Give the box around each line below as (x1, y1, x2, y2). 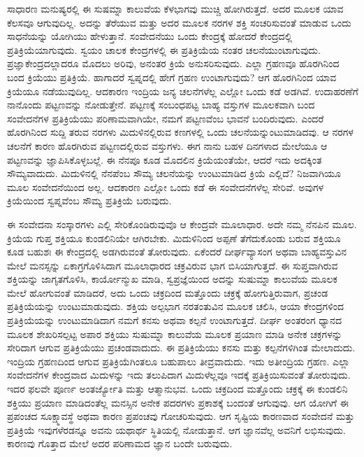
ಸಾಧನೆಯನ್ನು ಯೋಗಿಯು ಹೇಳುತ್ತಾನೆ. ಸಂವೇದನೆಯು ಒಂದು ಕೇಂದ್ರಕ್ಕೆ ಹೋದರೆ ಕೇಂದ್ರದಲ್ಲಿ (7, 29, 293, 43)
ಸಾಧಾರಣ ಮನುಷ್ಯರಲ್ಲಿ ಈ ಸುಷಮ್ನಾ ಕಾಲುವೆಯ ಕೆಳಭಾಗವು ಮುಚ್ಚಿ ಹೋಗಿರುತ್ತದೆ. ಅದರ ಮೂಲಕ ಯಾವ (7, 1, 344, 15)
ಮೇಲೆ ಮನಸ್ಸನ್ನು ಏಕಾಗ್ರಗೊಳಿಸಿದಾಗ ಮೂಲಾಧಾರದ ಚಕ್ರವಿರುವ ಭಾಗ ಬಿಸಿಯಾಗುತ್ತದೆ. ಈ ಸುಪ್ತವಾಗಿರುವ (7, 258, 338, 272)
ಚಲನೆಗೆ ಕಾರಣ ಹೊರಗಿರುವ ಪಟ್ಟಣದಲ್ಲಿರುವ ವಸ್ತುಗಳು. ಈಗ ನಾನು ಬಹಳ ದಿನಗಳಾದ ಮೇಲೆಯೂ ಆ (7, 138, 328, 153)
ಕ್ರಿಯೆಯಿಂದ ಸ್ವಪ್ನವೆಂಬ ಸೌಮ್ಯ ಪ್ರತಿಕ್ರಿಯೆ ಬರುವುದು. (7, 193, 172, 208)
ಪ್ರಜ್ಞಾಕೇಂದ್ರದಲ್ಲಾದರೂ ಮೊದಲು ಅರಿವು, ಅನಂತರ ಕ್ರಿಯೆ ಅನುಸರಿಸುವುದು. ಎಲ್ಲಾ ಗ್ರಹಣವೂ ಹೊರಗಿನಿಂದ (7, 56, 340, 71)
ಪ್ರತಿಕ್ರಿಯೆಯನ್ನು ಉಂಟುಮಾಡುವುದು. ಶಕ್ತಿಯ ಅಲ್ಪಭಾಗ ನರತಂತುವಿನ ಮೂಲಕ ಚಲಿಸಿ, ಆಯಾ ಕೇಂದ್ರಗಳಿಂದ (7, 299, 344, 314)
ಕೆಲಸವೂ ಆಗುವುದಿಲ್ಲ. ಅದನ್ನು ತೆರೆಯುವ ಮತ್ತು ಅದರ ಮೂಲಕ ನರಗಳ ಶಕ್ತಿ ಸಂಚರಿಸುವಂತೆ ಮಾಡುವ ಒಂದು (7, 15, 351, 29)
